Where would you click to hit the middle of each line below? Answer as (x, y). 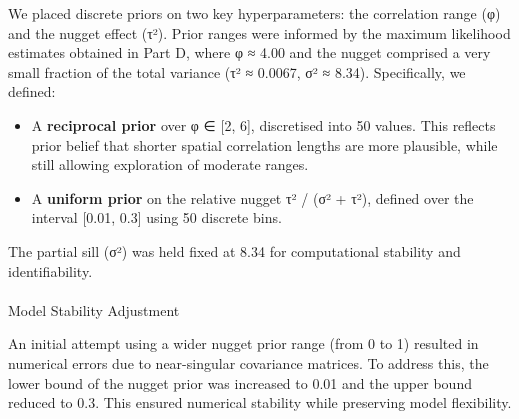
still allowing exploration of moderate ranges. (170, 164)
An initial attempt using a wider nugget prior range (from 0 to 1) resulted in (243, 343)
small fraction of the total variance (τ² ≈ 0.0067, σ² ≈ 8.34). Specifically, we (237, 71)
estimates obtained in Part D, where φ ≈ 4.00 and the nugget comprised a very (249, 52)
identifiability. (50, 270)
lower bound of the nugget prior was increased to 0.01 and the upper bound (240, 382)
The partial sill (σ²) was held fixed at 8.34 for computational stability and (234, 250)
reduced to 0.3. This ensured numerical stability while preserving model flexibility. (260, 402)
